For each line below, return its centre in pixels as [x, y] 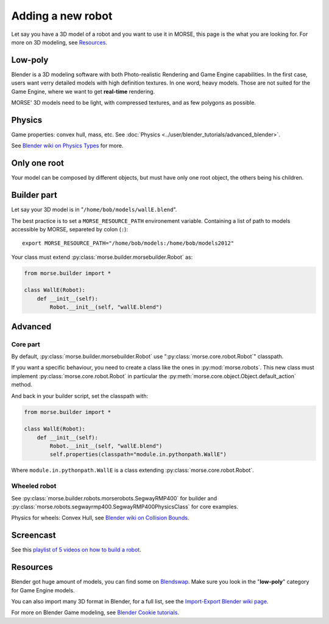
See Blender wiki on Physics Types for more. [67, 145]
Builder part [34, 195]
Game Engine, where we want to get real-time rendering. [83, 91]
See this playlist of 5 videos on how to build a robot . [76, 550]
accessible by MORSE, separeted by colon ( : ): [69, 229]
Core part [26, 344]
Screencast [34, 535]
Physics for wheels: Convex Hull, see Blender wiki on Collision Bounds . [100, 518]
